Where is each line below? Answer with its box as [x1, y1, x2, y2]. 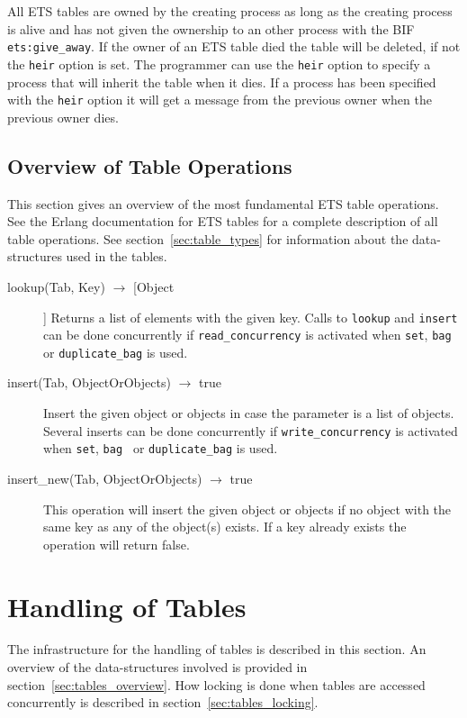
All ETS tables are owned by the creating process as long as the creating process [7, 2, 453, 20]
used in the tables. [66, 247, 167, 266]
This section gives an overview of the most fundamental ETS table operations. [7, 194, 439, 213]
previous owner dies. [7, 107, 119, 126]
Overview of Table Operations [7, 151, 292, 179]
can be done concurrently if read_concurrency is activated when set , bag [43, 325, 452, 344]
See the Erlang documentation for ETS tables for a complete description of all [7, 212, 438, 231]
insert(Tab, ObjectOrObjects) [7, 373, 171, 392]
